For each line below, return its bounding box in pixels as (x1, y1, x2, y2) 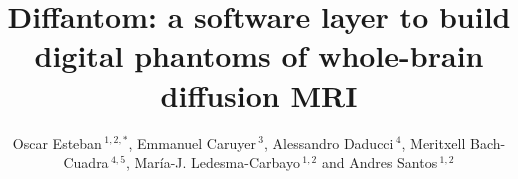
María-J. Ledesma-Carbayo (134, 152, 300, 173)
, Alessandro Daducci (263, 132, 394, 153)
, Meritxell (401, 132, 466, 153)
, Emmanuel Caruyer (128, 132, 256, 153)
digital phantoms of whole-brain (34, 35, 484, 76)
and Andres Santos (321, 152, 438, 173)
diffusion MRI (160, 74, 358, 115)
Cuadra (63, 152, 109, 173)
